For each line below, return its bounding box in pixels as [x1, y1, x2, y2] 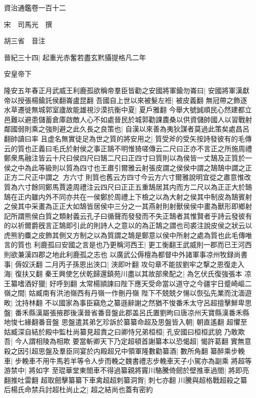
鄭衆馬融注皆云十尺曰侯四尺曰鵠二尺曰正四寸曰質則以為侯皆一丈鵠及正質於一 [4, 153, 252, 163]
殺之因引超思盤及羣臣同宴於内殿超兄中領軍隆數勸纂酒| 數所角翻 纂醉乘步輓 [4, 346, 245, 356]
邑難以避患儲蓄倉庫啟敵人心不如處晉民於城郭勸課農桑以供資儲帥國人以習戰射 [4, 114, 252, 124]
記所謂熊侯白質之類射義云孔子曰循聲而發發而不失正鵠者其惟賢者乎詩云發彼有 [4, 210, 252, 221]
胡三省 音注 [4, 35, 45, 46]
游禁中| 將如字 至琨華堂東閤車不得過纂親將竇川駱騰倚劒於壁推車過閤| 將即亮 [4, 365, 249, 375]
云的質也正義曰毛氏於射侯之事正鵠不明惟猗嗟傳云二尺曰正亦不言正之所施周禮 [4, 143, 252, 153]
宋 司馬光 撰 [4, 19, 52, 29]
